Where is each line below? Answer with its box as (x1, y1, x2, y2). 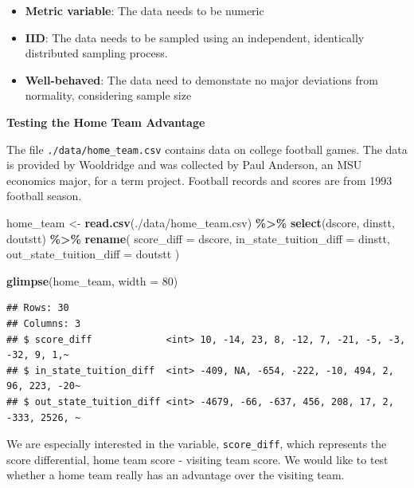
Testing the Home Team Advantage (6, 113, 205, 130)
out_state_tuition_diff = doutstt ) (6, 246, 180, 262)
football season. (6, 187, 82, 204)
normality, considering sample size (25, 87, 192, 104)
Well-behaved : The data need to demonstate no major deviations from (25, 71, 378, 88)
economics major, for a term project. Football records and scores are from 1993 (6, 171, 393, 188)
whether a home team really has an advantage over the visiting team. (6, 466, 345, 483)
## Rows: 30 (6, 302, 69, 314)
